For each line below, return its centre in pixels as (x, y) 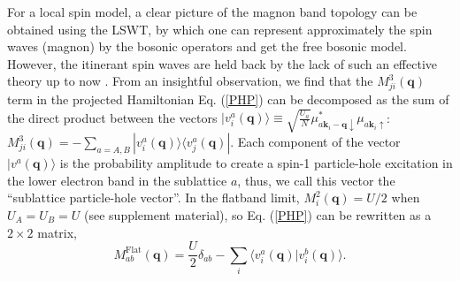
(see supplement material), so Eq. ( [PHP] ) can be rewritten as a (258, 215)
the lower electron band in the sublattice (117, 180)
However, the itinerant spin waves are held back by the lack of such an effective (222, 63)
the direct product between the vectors (112, 117)
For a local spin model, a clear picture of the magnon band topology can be (212, 11)
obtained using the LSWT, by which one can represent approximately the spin (220, 29)
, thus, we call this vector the (316, 180)
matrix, (57, 232)
